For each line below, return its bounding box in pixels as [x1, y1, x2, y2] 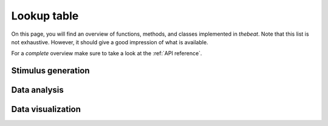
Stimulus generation [11, 65, 91, 76]
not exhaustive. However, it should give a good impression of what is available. [11, 38, 209, 45]
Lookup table [11, 9, 79, 22]
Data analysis [11, 85, 64, 95]
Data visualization [11, 104, 81, 114]
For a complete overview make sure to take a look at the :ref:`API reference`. [11, 50, 202, 57]
